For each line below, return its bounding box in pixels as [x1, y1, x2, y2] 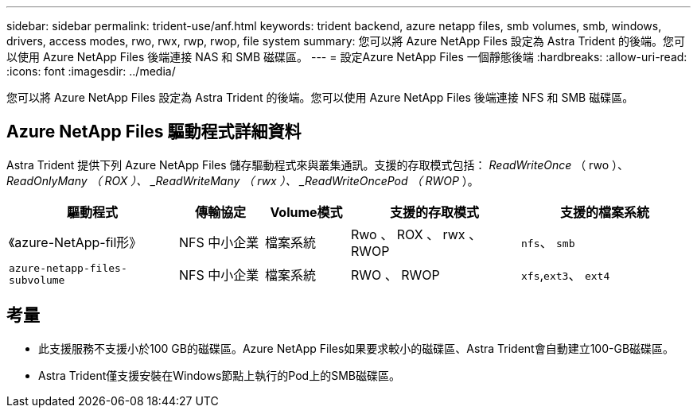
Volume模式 [270, 203, 343, 220]
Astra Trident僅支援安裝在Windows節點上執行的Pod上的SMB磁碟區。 [38, 368, 400, 382]
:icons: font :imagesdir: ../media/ [6, 64, 176, 78]
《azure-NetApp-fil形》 [9, 234, 142, 250]
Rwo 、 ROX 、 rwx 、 [351, 226, 482, 242]
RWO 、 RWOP [351, 266, 440, 283]
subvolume [9, 273, 65, 286]
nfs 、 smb [521, 234, 575, 250]
